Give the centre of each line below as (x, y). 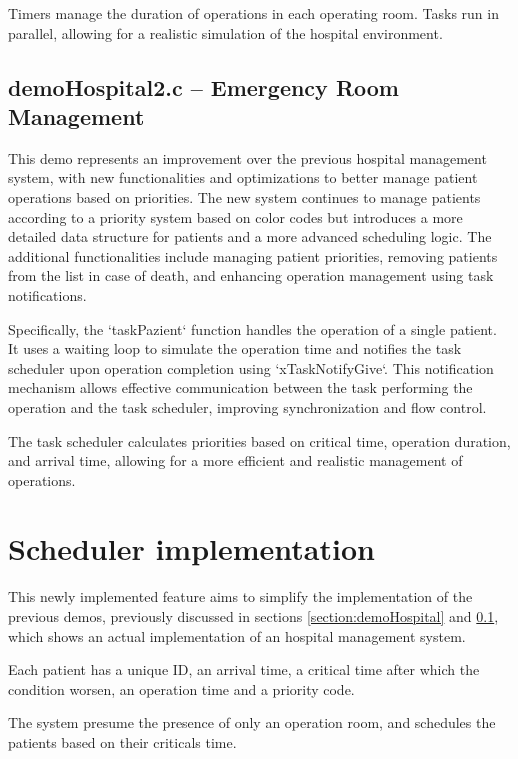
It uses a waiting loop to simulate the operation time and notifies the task (235, 348)
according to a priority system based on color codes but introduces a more (235, 216)
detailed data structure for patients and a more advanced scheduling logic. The (250, 236)
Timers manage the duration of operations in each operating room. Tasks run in (253, 13)
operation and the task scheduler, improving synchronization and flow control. (247, 406)
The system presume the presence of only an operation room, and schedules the (252, 722)
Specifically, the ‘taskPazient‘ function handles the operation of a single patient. (252, 328)
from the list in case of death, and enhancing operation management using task (251, 275)
